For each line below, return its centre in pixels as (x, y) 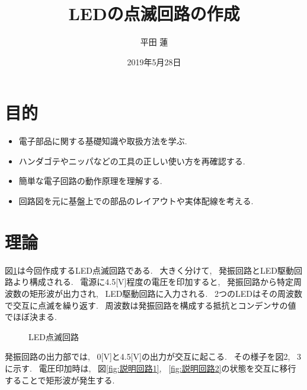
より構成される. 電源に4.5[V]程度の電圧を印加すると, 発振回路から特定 (153, 282)
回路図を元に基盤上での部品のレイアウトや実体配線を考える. (136, 201)
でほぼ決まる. (31, 317)
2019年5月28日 (154, 61)
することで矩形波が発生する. (60, 380)
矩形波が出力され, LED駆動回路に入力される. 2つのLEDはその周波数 (166, 293)
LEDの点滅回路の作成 (154, 13)
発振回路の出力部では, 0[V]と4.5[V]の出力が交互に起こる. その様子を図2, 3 (153, 356)
